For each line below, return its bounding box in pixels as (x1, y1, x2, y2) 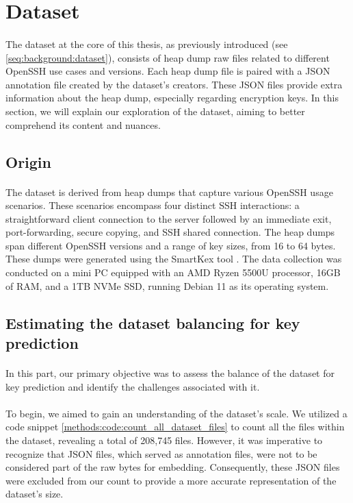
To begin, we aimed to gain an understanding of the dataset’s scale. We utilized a (5, 406, 348, 420)
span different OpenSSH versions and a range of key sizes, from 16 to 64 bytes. (5, 238, 336, 252)
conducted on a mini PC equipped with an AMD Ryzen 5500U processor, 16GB (5, 265, 341, 280)
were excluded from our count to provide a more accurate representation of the (5, 473, 337, 487)
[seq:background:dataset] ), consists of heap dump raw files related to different (5, 50, 330, 64)
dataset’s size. (5, 487, 64, 501)
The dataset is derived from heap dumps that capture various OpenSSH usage (5, 184, 333, 199)
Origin (5, 151, 51, 172)
